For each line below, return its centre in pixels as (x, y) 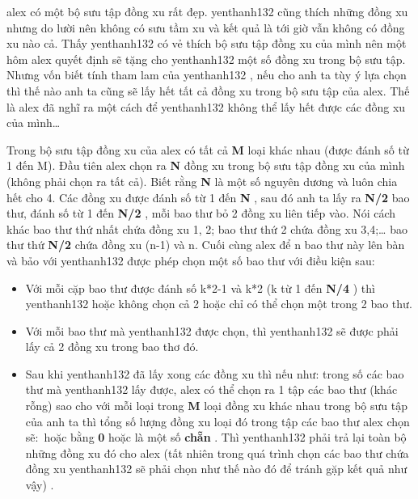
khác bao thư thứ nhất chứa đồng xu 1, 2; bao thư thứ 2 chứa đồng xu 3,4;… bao (207, 228)
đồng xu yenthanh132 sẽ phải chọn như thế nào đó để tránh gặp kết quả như (216, 469)
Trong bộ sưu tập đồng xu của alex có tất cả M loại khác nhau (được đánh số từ (208, 149)
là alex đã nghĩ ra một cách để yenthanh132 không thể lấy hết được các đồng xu (206, 106)
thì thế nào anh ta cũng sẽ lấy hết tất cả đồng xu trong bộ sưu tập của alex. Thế (208, 90)
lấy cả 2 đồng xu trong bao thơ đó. (112, 347)
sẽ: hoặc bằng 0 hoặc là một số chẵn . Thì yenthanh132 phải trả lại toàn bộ (216, 437)
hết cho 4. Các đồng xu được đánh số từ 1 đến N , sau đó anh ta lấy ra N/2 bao (208, 197)
